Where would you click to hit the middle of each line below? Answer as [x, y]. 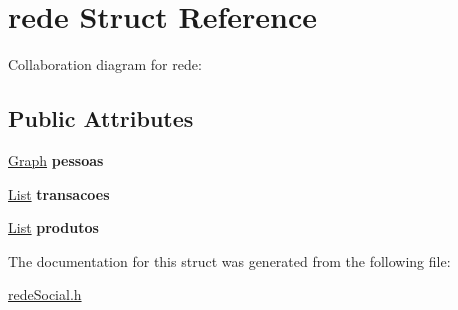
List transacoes [59, 193]
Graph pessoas [56, 159]
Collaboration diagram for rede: [105, 64]
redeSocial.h [45, 294]
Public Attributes [101, 118]
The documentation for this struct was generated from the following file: [229, 260]
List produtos [53, 227]
